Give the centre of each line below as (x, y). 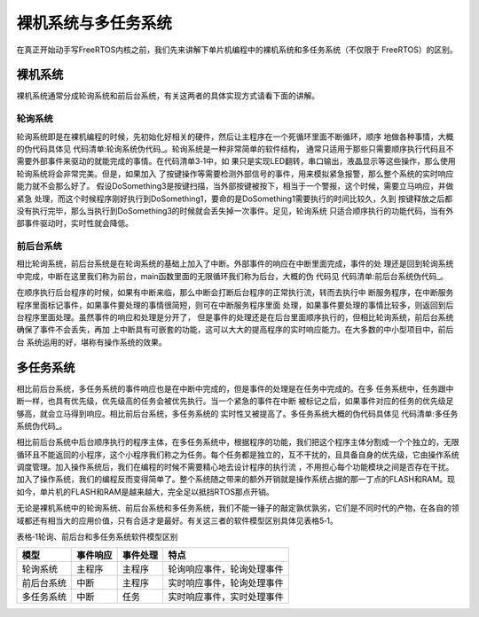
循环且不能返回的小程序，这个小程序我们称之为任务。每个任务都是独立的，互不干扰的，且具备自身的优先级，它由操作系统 (238, 454)
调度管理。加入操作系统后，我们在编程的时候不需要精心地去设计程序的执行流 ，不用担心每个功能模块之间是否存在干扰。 (235, 467)
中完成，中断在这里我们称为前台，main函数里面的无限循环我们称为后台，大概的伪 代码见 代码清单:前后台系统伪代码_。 (232, 276)
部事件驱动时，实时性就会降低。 (75, 223)
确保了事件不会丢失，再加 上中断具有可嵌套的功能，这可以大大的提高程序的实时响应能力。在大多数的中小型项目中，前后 (235, 330)
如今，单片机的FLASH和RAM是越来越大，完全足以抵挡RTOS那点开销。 (145, 491)
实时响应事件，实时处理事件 (226, 597)
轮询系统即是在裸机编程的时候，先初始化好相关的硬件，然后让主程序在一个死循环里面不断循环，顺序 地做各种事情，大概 (235, 137)
